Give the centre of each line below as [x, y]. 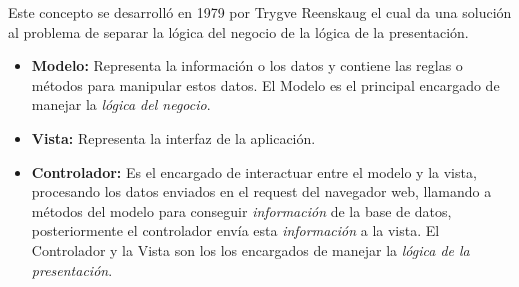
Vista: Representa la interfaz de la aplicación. [173, 137]
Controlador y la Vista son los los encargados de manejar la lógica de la [250, 249]
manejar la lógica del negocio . [121, 104]
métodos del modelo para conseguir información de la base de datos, [241, 210]
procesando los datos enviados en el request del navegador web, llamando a [261, 191]
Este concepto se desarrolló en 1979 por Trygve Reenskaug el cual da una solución [260, 12]
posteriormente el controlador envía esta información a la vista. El [235, 230]
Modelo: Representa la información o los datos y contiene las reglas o [247, 65]
